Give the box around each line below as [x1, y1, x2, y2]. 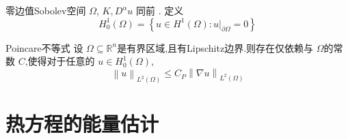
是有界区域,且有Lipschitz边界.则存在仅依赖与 [117, 40, 314, 55]
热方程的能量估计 [5, 110, 159, 138]
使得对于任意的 [27, 54, 95, 68]
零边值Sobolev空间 [5, 3, 86, 17]
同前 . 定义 [135, 3, 184, 17]
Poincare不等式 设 [5, 40, 83, 55]
